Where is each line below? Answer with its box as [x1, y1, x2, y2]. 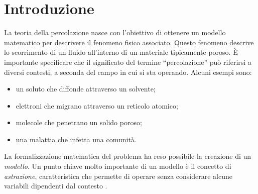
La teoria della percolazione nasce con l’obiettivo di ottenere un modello [4, 27, 226, 38]
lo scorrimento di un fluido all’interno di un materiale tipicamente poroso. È [4, 47, 238, 57]
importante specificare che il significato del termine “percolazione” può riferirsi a [4, 56, 251, 67]
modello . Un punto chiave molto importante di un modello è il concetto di [4, 161, 231, 171]
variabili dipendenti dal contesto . [4, 180, 107, 191]
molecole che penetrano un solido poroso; [16, 117, 142, 128]
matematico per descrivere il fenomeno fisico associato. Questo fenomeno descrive [4, 37, 254, 47]
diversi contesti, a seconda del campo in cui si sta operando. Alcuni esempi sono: [4, 66, 252, 77]
